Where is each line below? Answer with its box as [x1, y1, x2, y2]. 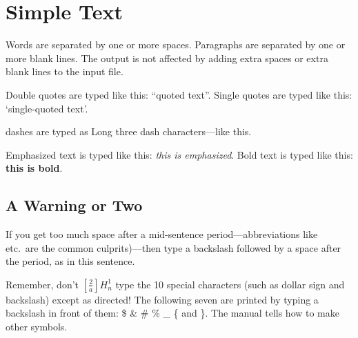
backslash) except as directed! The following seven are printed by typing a [6, 292, 319, 306]
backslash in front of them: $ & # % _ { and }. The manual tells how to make [6, 306, 339, 320]
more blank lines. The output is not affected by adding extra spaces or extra [6, 50, 328, 65]
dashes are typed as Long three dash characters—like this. [6, 124, 252, 139]
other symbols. [6, 319, 68, 334]
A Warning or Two [6, 195, 143, 216]
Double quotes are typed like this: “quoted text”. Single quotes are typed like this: [6, 87, 352, 101]
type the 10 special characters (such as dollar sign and [115, 277, 345, 291]
